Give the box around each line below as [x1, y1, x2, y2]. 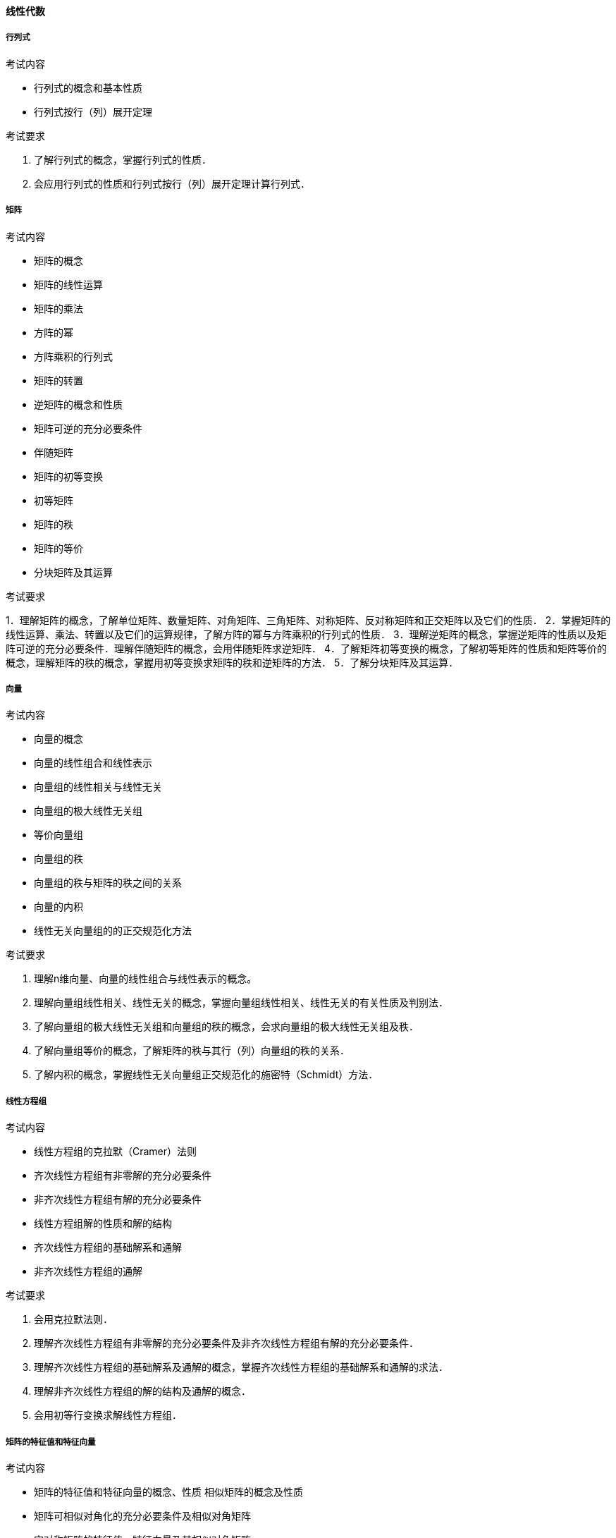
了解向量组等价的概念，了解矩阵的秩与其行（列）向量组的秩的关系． [34, 1044, 350, 1057]
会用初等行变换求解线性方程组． [34, 1409, 182, 1422]
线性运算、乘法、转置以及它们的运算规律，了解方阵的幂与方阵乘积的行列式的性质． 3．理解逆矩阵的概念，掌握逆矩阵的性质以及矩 [6, 628, 607, 640]
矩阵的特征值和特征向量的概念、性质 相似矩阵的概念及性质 [34, 1485, 303, 1498]
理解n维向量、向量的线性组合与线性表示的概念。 [34, 972, 257, 985]
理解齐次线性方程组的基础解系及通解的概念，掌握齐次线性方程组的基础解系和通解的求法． [34, 1361, 448, 1374]
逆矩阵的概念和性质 [34, 398, 123, 410]
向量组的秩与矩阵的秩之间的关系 [34, 877, 182, 889]
